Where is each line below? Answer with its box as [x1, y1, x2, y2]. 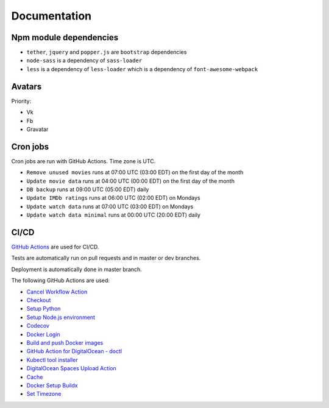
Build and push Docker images [26, 339, 104, 346]
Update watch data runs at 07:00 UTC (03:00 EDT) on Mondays [26, 203, 194, 210]
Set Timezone [26, 390, 62, 398]
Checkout [26, 297, 51, 304]
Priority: [11, 97, 32, 105]
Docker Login [26, 331, 60, 338]
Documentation [11, 9, 92, 23]
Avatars [11, 81, 42, 91]
